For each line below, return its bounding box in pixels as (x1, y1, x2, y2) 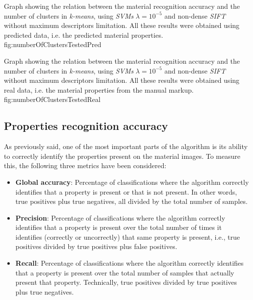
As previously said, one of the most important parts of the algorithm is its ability (4, 141, 248, 151)
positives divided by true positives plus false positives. (15, 241, 177, 251)
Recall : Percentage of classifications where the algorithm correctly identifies (15, 258, 244, 268)
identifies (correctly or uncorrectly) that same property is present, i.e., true (15, 231, 240, 242)
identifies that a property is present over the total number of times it (15, 222, 222, 232)
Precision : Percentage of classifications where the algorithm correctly (15, 212, 225, 223)
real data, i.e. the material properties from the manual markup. (4, 84, 194, 95)
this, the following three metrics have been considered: (4, 160, 167, 171)
